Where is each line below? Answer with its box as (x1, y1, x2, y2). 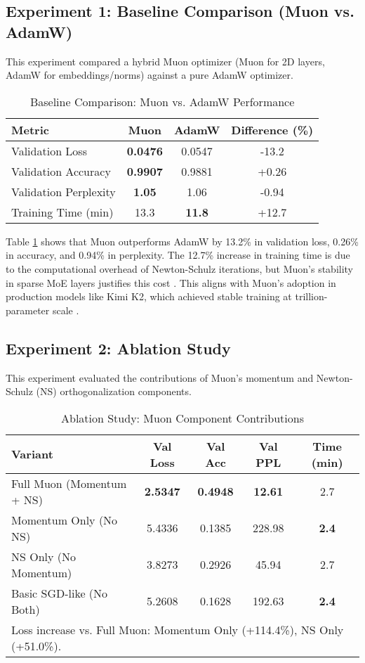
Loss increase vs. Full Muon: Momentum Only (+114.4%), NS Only (11, 621, 344, 638)
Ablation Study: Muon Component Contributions (60, 409, 304, 426)
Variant (11, 446, 53, 463)
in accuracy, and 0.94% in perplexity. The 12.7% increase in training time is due (6, 247, 350, 262)
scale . (52, 302, 79, 317)
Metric (11, 121, 49, 138)
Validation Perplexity (11, 183, 116, 200)
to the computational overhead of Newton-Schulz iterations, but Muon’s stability (6, 261, 354, 276)
